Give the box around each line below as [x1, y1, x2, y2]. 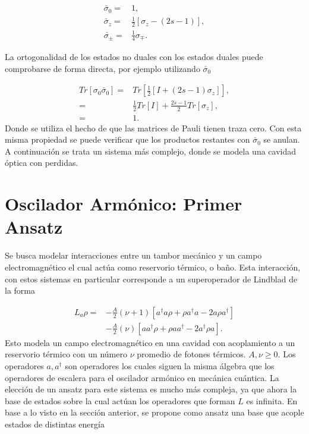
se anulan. [263, 133, 300, 146]
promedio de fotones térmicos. [137, 348, 246, 360]
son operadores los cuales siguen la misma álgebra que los [65, 360, 275, 372]
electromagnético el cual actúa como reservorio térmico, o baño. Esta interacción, [5, 260, 301, 273]
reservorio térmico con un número [5, 348, 127, 360]
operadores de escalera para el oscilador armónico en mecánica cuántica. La [5, 371, 279, 383]
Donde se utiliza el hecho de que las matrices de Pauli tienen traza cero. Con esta [5, 121, 302, 134]
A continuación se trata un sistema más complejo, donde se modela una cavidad [5, 144, 296, 157]
